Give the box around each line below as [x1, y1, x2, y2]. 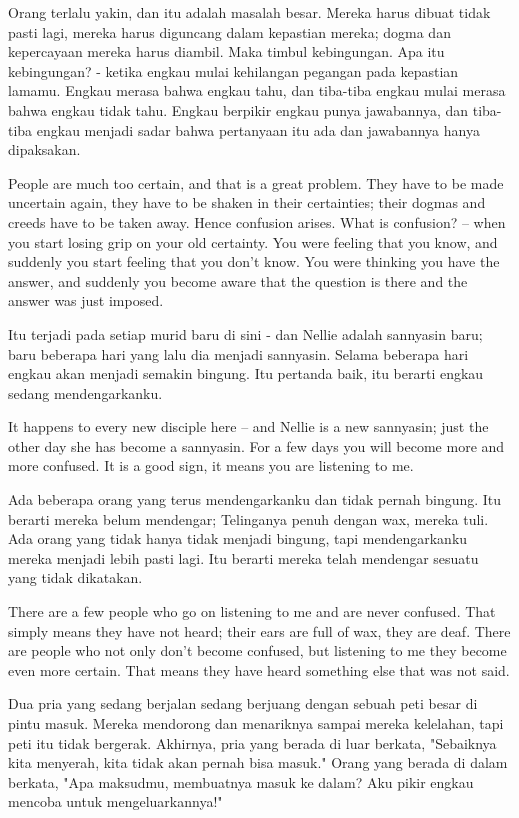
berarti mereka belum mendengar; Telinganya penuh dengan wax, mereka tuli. [8, 508, 489, 529]
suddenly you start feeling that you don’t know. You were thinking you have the [8, 251, 500, 272]
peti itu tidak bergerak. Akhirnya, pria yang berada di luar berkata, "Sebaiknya [8, 732, 497, 753]
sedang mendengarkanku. [8, 382, 163, 403]
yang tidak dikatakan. [8, 567, 143, 588]
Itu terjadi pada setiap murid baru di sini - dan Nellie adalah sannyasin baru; [8, 323, 483, 344]
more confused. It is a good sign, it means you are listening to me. [8, 455, 414, 476]
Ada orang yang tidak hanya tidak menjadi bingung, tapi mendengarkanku [8, 528, 468, 549]
